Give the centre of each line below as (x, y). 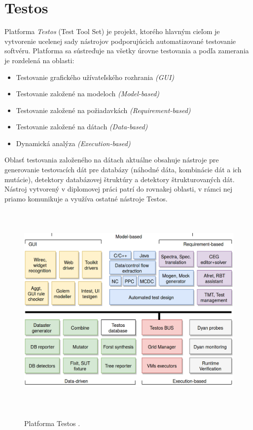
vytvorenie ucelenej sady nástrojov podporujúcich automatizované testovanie (120, 41)
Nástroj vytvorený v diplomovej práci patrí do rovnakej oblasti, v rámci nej (119, 189)
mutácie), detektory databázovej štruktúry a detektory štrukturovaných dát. (120, 179)
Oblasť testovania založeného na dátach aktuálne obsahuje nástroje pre (112, 160)
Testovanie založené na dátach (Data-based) (82, 127)
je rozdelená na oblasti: (39, 60)
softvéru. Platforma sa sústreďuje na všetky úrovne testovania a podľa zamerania (127, 51)
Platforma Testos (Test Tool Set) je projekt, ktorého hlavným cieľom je (112, 31)
